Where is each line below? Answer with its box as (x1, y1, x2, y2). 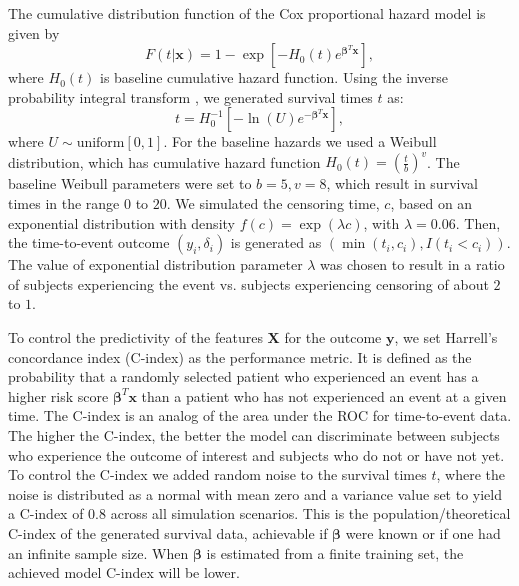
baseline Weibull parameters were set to (8, 173, 252, 194)
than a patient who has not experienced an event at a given (141, 385, 507, 406)
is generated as (230, 232, 322, 253)
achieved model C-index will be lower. (8, 562, 240, 583)
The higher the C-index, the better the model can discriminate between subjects (8, 425, 500, 445)
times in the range (8, 193, 120, 214)
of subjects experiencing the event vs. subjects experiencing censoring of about (8, 273, 489, 294)
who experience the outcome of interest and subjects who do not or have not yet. (8, 444, 505, 465)
